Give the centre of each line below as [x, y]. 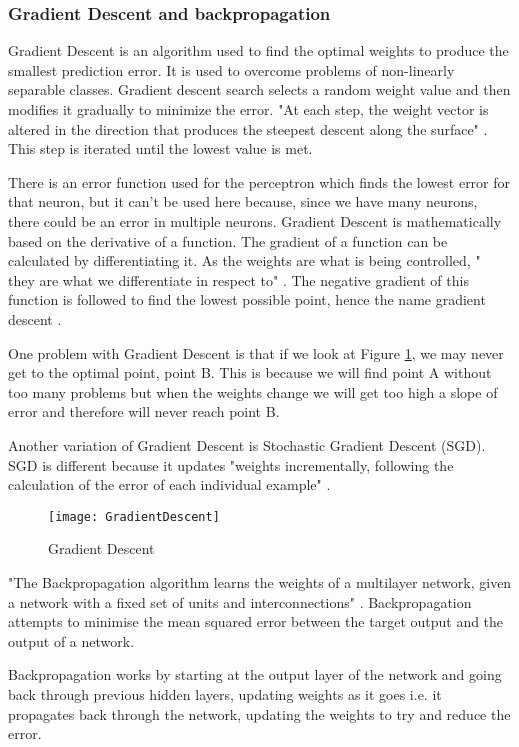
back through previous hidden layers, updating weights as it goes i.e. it [225, 693]
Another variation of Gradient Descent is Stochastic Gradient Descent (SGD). [247, 444]
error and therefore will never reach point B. [144, 411]
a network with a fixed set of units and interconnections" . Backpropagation [240, 601]
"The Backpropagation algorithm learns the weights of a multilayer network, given [260, 581]
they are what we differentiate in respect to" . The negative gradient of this [238, 279]
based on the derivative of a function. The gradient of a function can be [228, 240]
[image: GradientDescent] [134, 516]
